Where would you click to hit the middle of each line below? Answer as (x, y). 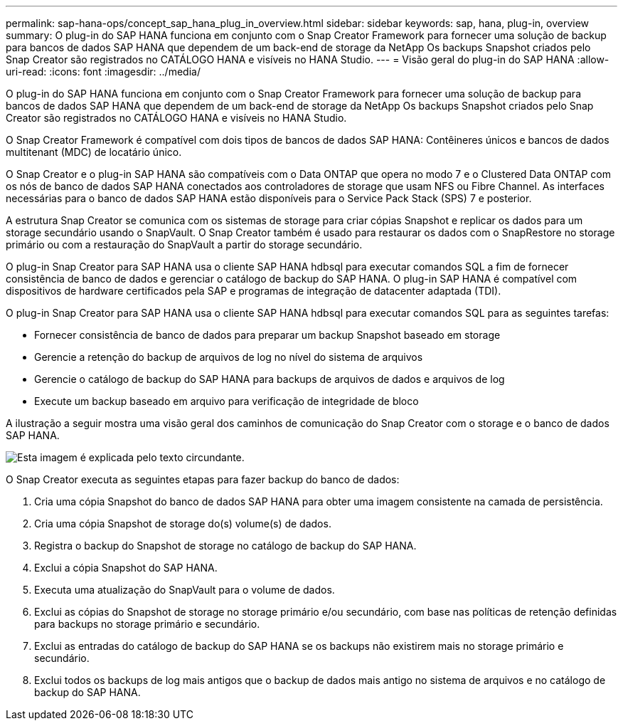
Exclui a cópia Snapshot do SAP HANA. (126, 568)
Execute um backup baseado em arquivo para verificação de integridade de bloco (227, 401)
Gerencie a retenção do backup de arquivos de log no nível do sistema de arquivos (229, 357)
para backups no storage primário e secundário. (147, 624)
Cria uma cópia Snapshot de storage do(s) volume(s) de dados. (183, 524)
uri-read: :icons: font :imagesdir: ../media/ (103, 72)
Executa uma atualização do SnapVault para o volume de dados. (185, 590)
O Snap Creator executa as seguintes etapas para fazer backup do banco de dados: (203, 479)
